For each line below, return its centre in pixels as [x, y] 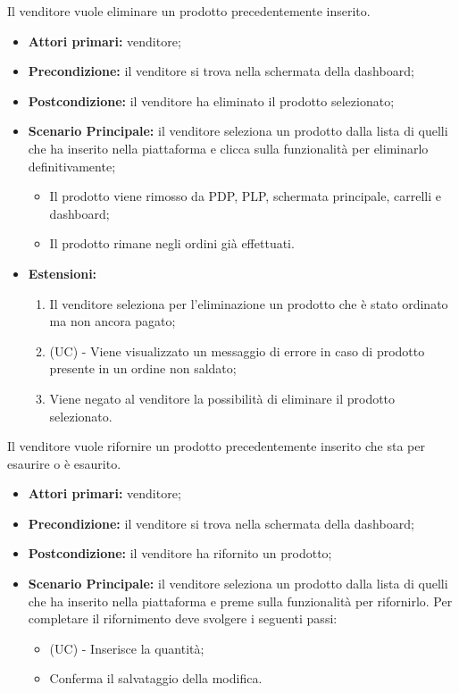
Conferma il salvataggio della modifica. [156, 678]
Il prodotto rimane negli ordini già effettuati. [172, 243]
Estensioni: [63, 273]
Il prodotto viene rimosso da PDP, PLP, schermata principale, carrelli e [245, 196]
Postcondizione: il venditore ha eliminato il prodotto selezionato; [211, 100]
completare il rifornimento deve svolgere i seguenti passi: [183, 618]
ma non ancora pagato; [113, 321]
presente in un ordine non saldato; [143, 368]
